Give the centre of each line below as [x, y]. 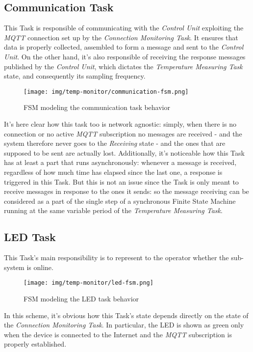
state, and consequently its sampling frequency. [75, 76]
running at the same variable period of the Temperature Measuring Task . [113, 210]
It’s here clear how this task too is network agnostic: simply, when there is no [120, 124]
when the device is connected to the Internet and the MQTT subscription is [118, 334]
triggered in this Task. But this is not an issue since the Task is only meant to [121, 181]
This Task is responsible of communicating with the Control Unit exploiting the [124, 28]
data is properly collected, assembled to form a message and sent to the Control [124, 47]
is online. [40, 267]
